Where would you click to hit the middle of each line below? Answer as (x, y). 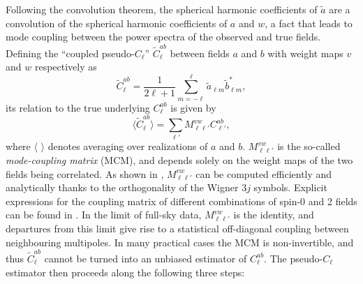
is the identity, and (274, 215)
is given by (193, 107)
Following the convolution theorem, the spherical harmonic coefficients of (162, 9)
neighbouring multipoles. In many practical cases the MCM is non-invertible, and (180, 242)
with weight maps (305, 53)
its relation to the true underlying (78, 107)
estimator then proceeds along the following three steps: (125, 272)
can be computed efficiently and (264, 173)
